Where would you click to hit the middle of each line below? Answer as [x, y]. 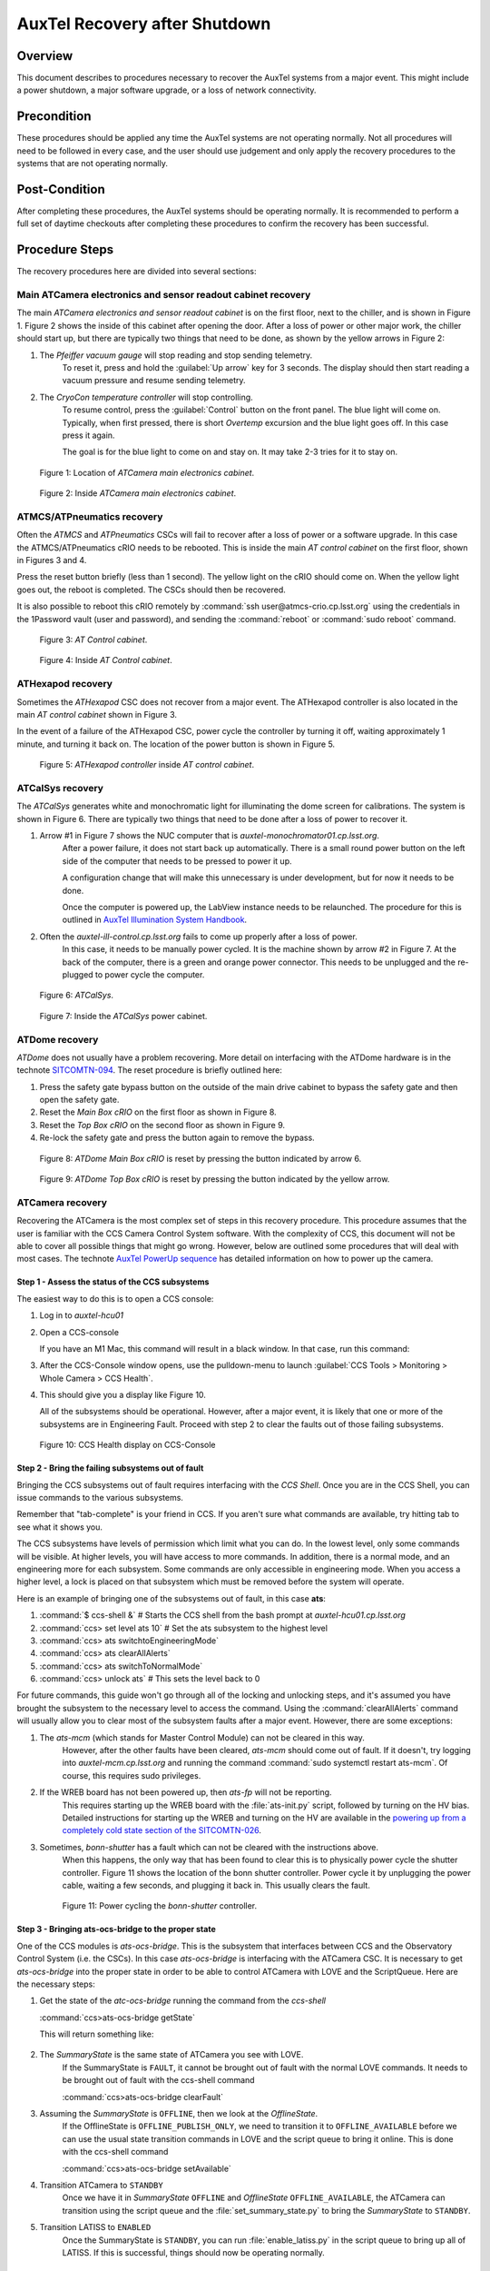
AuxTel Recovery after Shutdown [144, 24]
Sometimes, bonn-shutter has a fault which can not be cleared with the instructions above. [209, 1847]
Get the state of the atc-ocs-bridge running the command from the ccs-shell [183, 2001]
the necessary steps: [56, 1984]
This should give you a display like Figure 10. [122, 1395]
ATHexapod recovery [65, 684]
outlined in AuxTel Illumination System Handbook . [155, 920]
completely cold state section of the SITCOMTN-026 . [162, 1830]
